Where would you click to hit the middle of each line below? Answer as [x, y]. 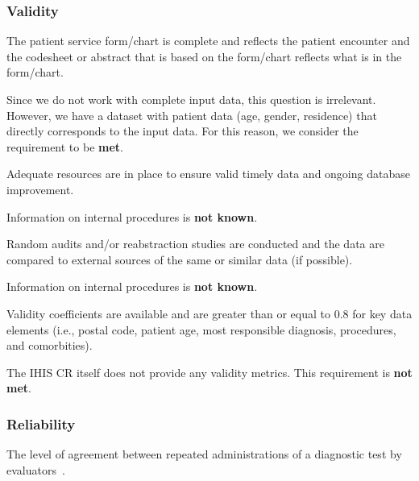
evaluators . [36, 469]
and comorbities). [50, 345]
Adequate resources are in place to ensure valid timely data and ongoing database [208, 174]
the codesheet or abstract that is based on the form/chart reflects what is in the [204, 56]
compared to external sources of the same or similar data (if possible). [180, 259]
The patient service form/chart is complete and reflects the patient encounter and [208, 41]
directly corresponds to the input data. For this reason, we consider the [183, 131]
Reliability [41, 423]
